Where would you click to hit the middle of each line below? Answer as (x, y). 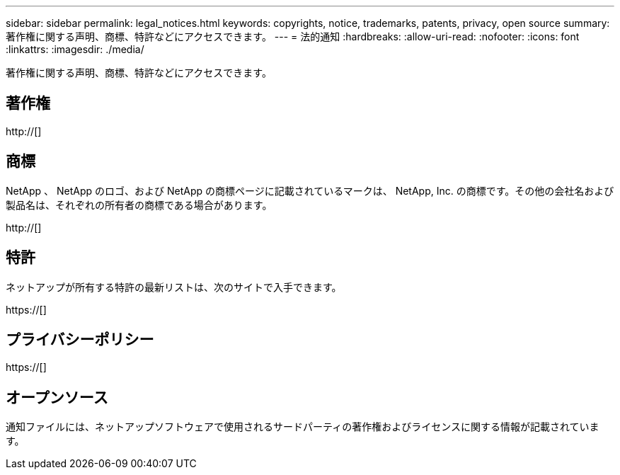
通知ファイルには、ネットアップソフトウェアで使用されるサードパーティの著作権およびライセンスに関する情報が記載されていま (303, 427)
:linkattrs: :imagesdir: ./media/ (75, 49)
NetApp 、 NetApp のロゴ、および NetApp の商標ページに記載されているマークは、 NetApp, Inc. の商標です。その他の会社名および (310, 190)
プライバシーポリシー (80, 339)
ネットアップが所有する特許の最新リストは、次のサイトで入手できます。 (174, 287)
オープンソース (57, 397)
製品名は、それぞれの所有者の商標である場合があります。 (139, 205)
